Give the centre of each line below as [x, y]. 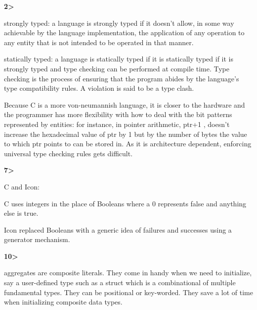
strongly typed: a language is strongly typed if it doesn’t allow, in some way [119, 23]
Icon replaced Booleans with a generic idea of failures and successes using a [118, 229]
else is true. [21, 213]
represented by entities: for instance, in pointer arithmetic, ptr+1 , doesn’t [117, 124]
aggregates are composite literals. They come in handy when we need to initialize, [128, 273]
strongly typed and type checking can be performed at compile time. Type [117, 68]
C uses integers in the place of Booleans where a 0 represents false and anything [125, 203]
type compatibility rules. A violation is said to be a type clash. [99, 88]
